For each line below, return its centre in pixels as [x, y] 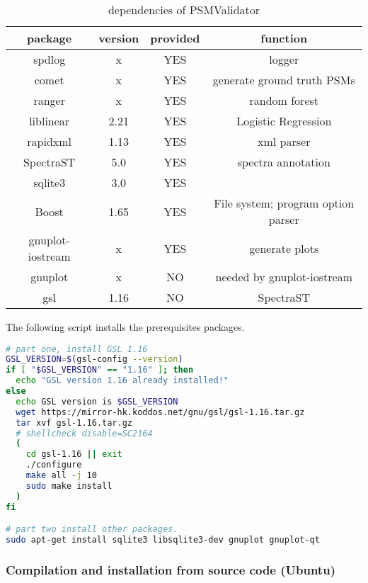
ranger [49, 100]
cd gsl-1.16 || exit [74, 454]
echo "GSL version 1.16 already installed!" [122, 381]
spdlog [50, 59]
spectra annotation [284, 162]
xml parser [284, 141]
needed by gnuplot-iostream [284, 277]
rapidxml [50, 141]
